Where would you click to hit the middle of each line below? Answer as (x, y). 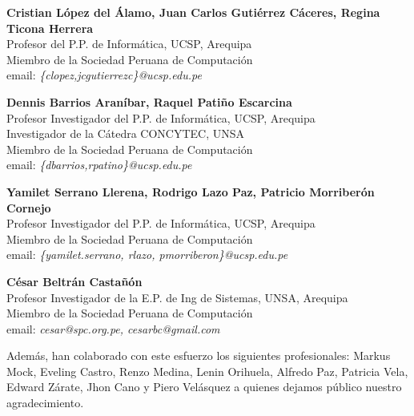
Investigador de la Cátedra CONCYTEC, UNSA (126, 133)
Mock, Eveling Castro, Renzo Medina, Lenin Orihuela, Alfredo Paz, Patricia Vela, (207, 371)
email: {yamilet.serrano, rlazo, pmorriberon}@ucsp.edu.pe (147, 254)
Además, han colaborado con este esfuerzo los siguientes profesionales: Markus (199, 355)
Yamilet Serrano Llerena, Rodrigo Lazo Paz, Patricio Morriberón (191, 191)
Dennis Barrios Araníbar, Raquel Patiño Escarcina (149, 101)
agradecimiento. (45, 403)
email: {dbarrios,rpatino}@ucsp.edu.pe (99, 165)
